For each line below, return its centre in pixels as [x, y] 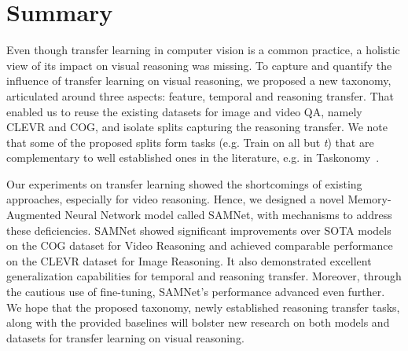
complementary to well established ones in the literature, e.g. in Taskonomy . [193, 157]
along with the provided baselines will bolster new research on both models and [198, 322]
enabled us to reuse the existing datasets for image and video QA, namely [184, 111]
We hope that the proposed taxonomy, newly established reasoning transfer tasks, [203, 307]
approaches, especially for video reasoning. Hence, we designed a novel [175, 199]
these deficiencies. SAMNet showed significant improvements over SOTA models [199, 230]
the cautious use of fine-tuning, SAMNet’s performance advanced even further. [196, 292]
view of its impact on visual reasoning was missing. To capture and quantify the [199, 65]
